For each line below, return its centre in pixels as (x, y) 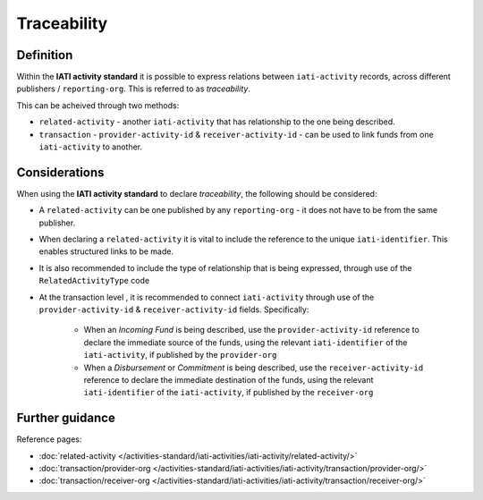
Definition (45, 55)
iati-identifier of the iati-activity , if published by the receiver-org (229, 393)
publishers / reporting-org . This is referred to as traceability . (133, 89)
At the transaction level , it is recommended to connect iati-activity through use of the (207, 297)
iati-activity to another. (91, 147)
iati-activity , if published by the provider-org (180, 355)
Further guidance (66, 418)
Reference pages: (49, 439)
